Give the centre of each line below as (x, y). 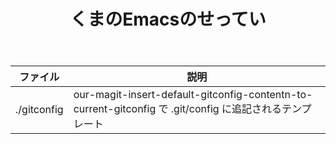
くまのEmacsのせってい (168, 19)
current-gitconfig (115, 109)
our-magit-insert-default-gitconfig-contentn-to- (193, 95)
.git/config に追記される (226, 109)
